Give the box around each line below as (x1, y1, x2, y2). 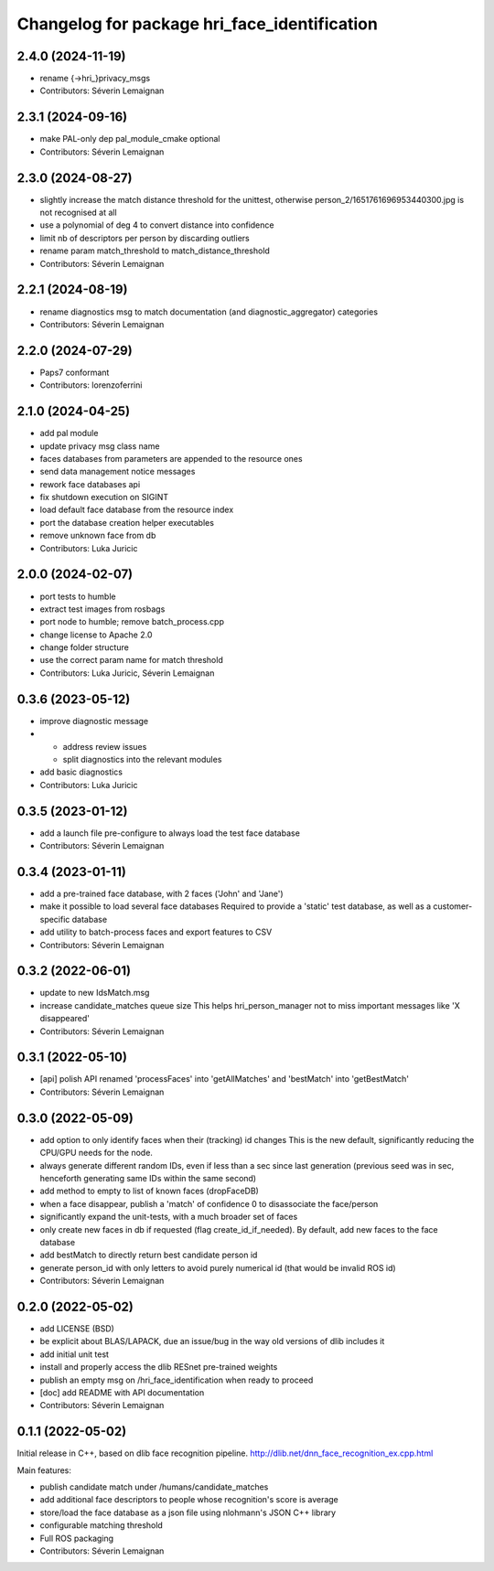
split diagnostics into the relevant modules (62, 753, 222, 764)
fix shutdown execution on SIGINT (39, 492, 169, 503)
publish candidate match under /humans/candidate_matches (39, 1481, 269, 1492)
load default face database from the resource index (39, 504, 234, 516)
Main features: (16, 1464, 72, 1476)
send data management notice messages (39, 466, 196, 477)
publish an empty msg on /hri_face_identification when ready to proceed (39, 1374, 314, 1385)
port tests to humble (39, 591, 116, 602)
